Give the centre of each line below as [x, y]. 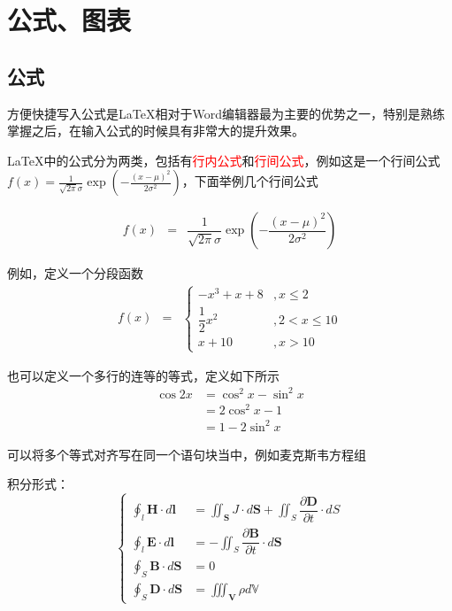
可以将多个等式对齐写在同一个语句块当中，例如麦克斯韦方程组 [187, 454]
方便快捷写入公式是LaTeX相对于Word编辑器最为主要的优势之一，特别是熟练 [226, 113]
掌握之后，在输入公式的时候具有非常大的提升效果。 [156, 131]
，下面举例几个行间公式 [250, 181]
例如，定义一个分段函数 [75, 273]
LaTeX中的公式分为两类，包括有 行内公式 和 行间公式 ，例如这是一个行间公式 [224, 160]
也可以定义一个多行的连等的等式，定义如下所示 [143, 375]
